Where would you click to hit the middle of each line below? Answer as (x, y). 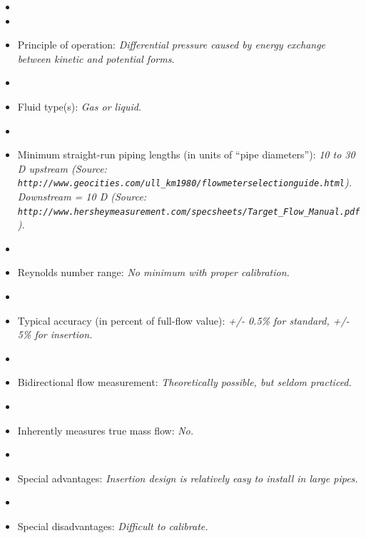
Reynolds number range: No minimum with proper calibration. (153, 272)
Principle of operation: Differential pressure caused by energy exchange (172, 45)
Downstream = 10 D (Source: (82, 196)
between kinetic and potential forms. (96, 58)
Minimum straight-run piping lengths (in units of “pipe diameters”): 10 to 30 (186, 154)
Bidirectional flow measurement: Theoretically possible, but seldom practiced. (184, 382)
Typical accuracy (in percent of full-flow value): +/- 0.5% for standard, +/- (183, 320)
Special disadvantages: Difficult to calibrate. (113, 526)
